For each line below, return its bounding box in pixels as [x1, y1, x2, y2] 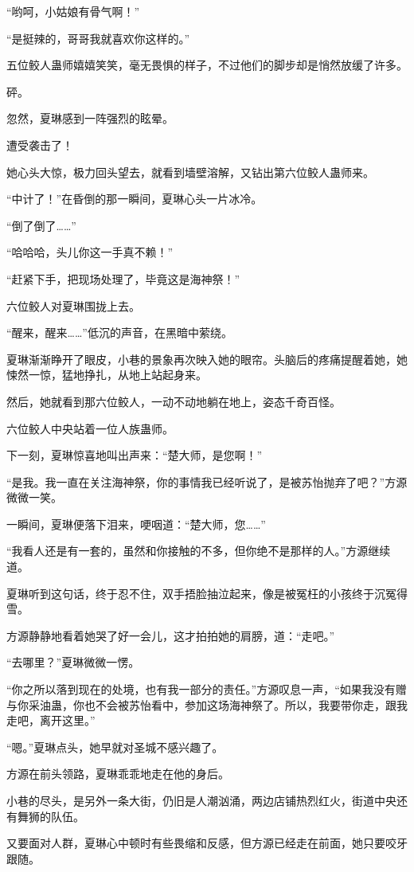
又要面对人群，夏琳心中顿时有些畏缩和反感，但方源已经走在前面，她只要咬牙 [6, 835, 408, 851]
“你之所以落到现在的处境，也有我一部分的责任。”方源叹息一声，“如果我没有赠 [6, 681, 407, 698]
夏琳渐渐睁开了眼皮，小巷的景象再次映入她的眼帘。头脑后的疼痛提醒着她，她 [6, 350, 408, 367]
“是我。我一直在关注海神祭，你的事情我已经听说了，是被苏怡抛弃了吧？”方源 [6, 473, 408, 490]
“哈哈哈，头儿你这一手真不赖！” [6, 244, 174, 260]
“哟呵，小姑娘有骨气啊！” [6, 3, 140, 19]
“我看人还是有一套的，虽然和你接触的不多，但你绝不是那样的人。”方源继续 [6, 542, 391, 559]
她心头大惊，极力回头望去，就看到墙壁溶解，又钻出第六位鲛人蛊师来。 [6, 163, 374, 180]
